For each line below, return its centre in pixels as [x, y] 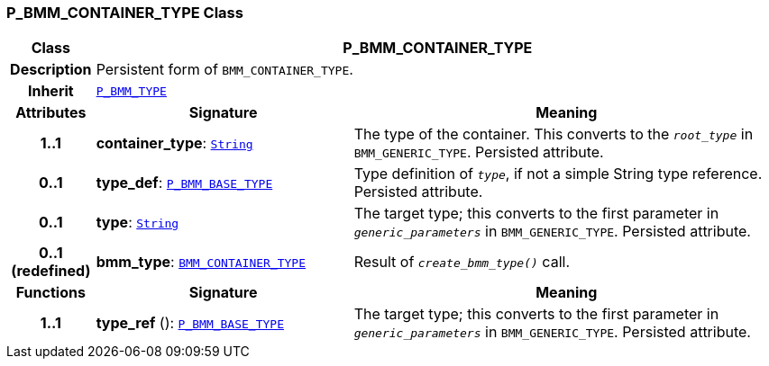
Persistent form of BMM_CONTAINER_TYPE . [224, 70]
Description [51, 70]
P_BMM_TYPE [131, 91]
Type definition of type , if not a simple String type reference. [558, 174]
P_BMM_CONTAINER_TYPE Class [125, 13]
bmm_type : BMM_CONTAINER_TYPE [201, 262]
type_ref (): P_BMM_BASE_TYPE [190, 323]
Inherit [50, 91]
